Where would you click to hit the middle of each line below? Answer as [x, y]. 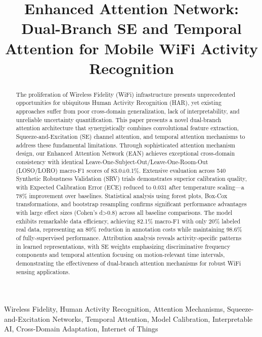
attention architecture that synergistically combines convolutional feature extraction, [127, 128]
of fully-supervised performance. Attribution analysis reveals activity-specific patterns [129, 237]
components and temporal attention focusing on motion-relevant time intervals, [120, 255]
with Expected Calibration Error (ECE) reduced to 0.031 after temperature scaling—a [130, 187]
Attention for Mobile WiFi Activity [132, 48]
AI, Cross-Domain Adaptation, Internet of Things [81, 329]
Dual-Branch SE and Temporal [132, 28]
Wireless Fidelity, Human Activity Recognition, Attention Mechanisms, [115, 309]
